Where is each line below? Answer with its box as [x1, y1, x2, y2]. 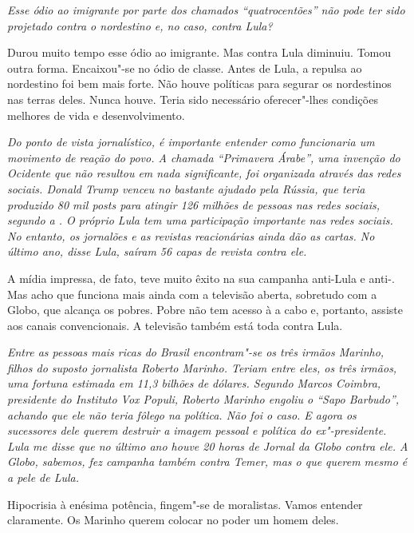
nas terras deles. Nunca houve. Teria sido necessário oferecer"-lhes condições [7, 90, 378, 107]
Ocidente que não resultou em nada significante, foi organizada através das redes [7, 165, 401, 181]
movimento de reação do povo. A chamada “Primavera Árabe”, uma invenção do [7, 149, 400, 165]
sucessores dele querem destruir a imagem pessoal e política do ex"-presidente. [7, 422, 387, 439]
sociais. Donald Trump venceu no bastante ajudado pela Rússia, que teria [7, 180, 365, 197]
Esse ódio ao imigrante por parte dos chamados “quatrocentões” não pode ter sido [7, 2, 405, 18]
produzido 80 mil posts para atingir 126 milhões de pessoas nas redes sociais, [7, 196, 380, 213]
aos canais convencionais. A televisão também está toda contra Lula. [7, 316, 343, 333]
